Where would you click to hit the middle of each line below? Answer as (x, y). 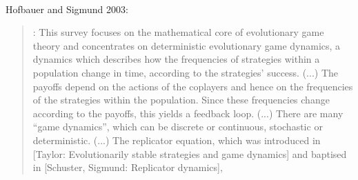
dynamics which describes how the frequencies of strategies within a (176, 59)
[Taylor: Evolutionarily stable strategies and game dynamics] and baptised (190, 153)
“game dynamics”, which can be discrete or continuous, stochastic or (178, 127)
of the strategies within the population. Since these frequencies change (181, 100)
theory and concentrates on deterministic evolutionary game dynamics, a (187, 45)
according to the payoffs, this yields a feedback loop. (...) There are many (188, 113)
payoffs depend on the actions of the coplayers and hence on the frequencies (193, 86)
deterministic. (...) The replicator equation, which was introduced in (177, 140)
